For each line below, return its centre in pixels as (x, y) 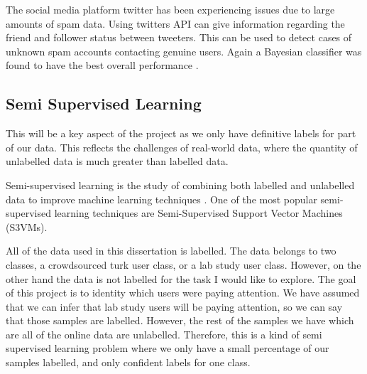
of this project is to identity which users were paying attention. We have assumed (183, 293)
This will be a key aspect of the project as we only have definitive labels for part (181, 133)
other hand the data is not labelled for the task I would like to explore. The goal (181, 278)
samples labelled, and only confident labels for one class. (128, 362)
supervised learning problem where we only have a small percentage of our (168, 348)
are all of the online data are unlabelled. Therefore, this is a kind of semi (164, 334)
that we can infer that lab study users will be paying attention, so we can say (174, 306)
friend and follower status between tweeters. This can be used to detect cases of (179, 37)
